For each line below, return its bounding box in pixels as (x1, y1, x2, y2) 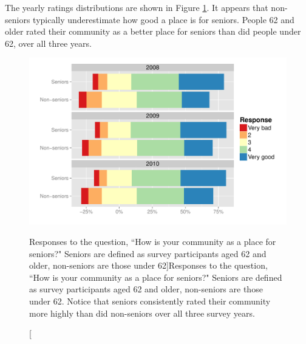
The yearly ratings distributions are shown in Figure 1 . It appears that (5, 1, 268, 13)
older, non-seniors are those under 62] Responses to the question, (29, 259, 268, 272)
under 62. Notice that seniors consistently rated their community (29, 295, 271, 308)
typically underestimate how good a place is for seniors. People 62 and (33, 13, 294, 26)
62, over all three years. (5, 36, 92, 49)
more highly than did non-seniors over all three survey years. (29, 306, 255, 319)
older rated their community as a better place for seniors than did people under (5, 25, 301, 38)
